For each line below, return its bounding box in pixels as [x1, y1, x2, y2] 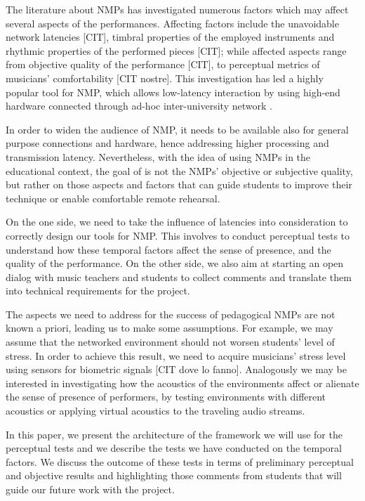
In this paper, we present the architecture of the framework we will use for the [6, 427, 343, 441]
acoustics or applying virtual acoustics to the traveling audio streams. [6, 403, 305, 418]
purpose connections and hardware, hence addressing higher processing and [6, 136, 329, 150]
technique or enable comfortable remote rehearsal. [6, 190, 220, 205]
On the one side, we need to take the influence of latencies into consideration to [6, 214, 348, 229]
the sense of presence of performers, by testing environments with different [6, 389, 326, 404]
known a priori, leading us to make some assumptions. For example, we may [6, 320, 333, 335]
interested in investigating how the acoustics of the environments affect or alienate [6, 375, 359, 390]
